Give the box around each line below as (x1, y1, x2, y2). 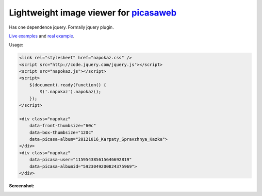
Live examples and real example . (9, 33, 75, 39)
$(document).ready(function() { (29, 82, 107, 87)
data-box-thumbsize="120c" (29, 130, 94, 135)
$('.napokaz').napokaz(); (39, 89, 101, 95)
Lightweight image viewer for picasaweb (9, 7, 177, 18)
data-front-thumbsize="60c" (29, 123, 97, 129)
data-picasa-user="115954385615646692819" (29, 157, 132, 163)
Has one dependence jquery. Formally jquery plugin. (9, 24, 114, 30)
